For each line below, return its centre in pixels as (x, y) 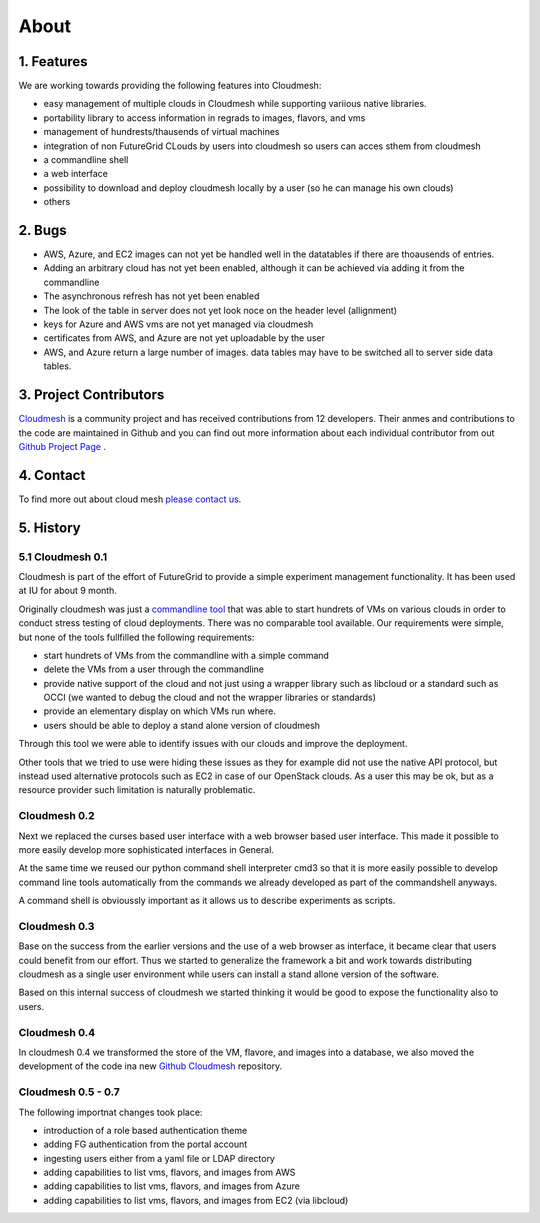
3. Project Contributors (91, 395)
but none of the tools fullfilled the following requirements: (136, 637)
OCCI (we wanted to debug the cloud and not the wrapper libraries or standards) (210, 697)
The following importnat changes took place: (110, 1112)
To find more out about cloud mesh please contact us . (130, 499)
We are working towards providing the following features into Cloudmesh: (170, 86)
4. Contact (52, 475)
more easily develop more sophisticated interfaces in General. (146, 849)
